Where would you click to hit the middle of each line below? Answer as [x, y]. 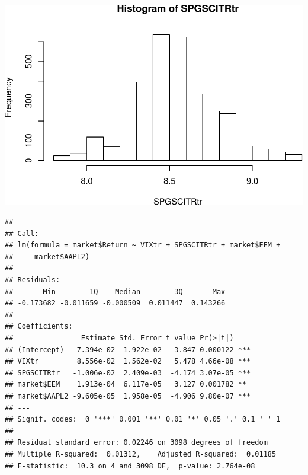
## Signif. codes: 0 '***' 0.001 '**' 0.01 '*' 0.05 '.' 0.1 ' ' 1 [143, 420]
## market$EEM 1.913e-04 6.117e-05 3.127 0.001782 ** [126, 385]
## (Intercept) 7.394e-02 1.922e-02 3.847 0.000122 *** [128, 350]
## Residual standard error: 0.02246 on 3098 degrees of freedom [136, 443]
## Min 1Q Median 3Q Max [115, 291]
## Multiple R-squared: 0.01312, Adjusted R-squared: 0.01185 [141, 454]
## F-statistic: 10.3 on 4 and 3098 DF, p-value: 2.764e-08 [130, 466]
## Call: [22, 233]
